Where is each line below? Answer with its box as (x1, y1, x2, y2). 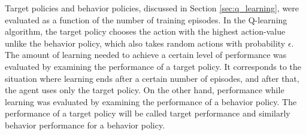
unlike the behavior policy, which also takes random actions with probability (5, 36, 286, 49)
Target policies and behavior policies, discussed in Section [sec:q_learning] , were (5, 2, 299, 14)
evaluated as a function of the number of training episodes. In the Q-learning (5, 13, 287, 26)
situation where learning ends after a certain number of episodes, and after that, (5, 72, 299, 84)
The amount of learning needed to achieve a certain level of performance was (5, 48, 287, 61)
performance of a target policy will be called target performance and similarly (5, 107, 290, 119)
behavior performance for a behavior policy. (5, 118, 165, 131)
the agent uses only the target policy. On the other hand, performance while (5, 84, 284, 96)
